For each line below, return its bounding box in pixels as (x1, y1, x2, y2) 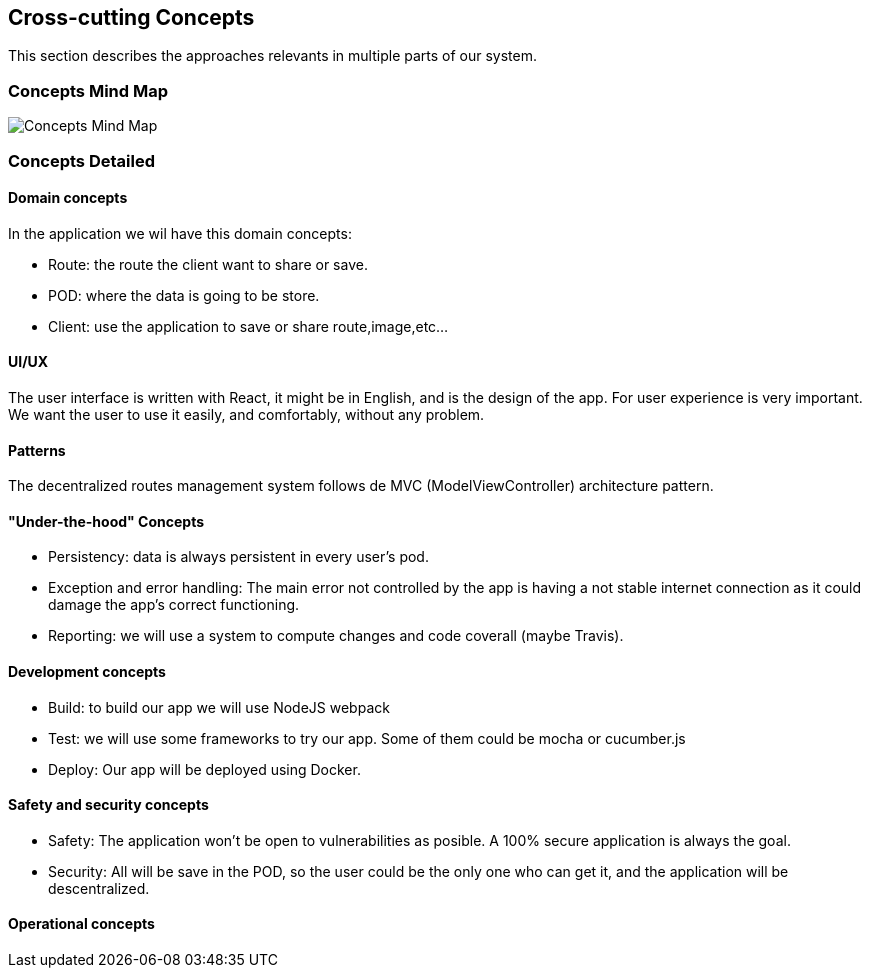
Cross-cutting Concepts (8, 5, 255, 30)
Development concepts (8, 663, 166, 681)
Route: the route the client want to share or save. (48, 255, 368, 273)
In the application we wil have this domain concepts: (8, 224, 352, 242)
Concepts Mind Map (8, 80, 169, 101)
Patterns (8, 441, 66, 459)
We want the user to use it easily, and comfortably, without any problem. (8, 405, 485, 423)
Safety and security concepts (8, 796, 209, 814)
